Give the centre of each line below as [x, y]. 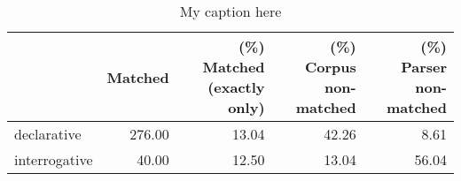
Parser [424, 67]
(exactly [236, 87]
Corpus [330, 67]
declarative [48, 134]
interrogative [54, 159]
